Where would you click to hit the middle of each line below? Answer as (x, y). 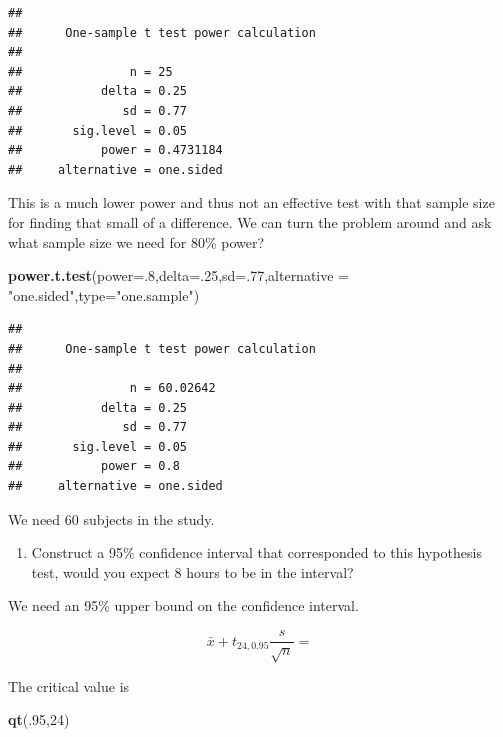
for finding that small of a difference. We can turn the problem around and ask (250, 221)
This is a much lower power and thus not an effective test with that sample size (251, 202)
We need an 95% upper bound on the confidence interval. (183, 605)
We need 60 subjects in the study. (111, 518)
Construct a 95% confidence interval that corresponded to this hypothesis (256, 552)
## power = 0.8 (94, 466)
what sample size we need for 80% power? (136, 241)
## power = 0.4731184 (115, 150)
